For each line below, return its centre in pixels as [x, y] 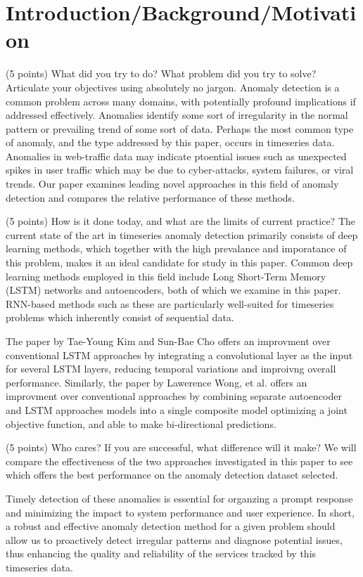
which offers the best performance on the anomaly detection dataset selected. [172, 475]
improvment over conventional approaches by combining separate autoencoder [174, 396]
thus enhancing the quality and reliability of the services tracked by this [161, 553]
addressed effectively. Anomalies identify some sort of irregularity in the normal [177, 115]
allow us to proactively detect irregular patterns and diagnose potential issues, [174, 539]
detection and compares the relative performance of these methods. [151, 197]
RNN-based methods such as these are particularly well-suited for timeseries [170, 303]
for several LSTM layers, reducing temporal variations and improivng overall [171, 369]
